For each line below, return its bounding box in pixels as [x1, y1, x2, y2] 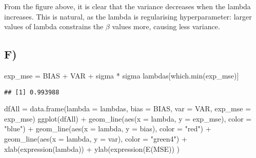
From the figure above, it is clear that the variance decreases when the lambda [4, 1, 251, 11]
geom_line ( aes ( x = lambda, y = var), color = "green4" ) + [4, 133, 187, 144]
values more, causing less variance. [112, 21, 220, 32]
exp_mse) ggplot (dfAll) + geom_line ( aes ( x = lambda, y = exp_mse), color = [4, 113, 252, 124]
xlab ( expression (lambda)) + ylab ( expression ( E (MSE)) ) [4, 143, 180, 154]
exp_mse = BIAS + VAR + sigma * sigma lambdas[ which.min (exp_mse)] [4, 70, 239, 81]
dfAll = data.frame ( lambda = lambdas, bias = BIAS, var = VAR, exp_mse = [4, 103, 251, 114]
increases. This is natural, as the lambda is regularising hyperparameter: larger [4, 11, 252, 22]
